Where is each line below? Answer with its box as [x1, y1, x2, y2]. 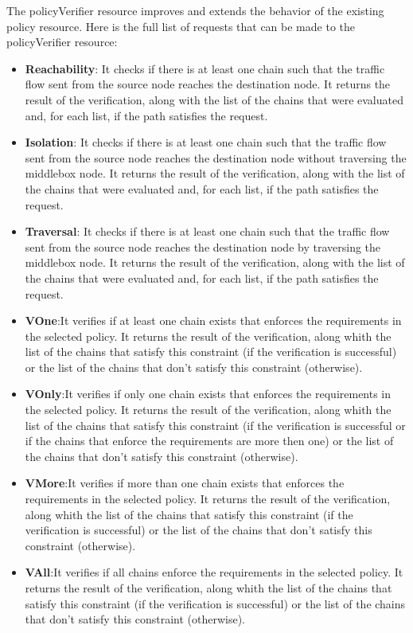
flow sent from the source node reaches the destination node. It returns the [25, 76, 391, 92]
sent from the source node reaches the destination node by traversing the [25, 238, 381, 255]
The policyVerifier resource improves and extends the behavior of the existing [6, 2, 384, 18]
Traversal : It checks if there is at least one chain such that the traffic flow [25, 223, 390, 240]
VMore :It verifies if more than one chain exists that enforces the [25, 475, 345, 491]
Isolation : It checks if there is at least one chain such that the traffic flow [25, 134, 387, 150]
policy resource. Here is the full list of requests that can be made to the [6, 18, 356, 34]
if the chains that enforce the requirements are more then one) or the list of [25, 432, 394, 449]
